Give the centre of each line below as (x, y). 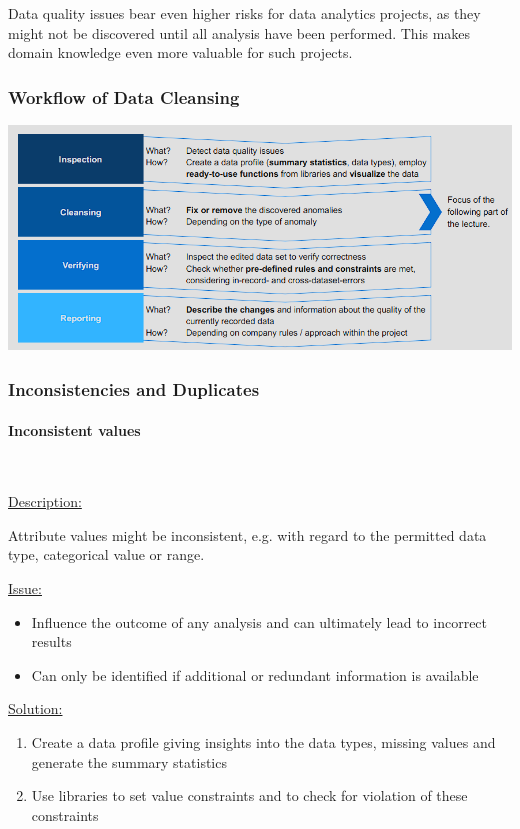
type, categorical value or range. (106, 554)
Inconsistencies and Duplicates (134, 388)
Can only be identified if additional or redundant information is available (255, 674)
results (51, 641)
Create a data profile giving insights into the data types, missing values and (263, 742)
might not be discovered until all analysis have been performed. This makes (239, 32)
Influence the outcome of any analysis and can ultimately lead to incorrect (259, 621)
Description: (45, 501)
